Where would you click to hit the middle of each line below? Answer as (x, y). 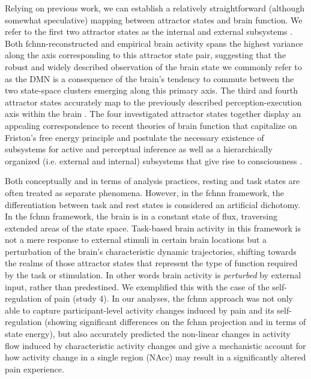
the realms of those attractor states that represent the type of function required (151, 263)
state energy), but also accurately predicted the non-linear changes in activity (148, 334)
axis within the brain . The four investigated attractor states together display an (153, 114)
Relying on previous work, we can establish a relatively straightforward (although (155, 8)
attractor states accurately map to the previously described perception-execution (153, 102)
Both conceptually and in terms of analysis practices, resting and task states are (152, 181)
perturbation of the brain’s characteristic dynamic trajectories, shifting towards (151, 251)
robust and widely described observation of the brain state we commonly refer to (153, 66)
